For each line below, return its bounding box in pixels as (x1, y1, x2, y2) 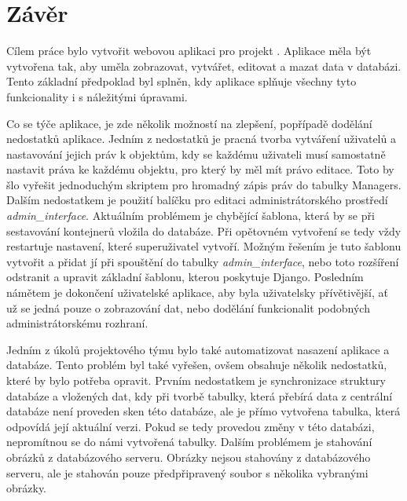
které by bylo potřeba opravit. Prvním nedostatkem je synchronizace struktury (6, 372, 386, 388)
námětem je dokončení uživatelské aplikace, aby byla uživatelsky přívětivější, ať (6, 284, 388, 301)
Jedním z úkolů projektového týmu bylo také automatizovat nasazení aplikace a (6, 341, 390, 357)
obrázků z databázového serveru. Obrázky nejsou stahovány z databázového (6, 448, 371, 465)
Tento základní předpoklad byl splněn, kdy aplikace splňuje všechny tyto (6, 73, 357, 90)
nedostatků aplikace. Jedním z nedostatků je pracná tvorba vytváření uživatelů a (6, 130, 396, 147)
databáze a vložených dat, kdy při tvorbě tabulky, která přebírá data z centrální (6, 387, 393, 404)
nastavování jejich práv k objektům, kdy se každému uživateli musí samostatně (6, 145, 386, 162)
